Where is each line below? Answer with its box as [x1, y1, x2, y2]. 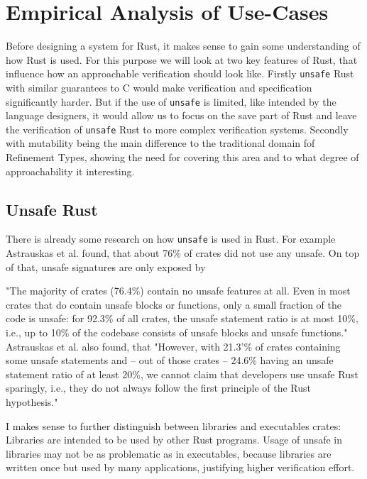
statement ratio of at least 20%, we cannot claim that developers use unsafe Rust [6, 366, 358, 381]
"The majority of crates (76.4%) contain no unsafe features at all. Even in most [6, 283, 351, 298]
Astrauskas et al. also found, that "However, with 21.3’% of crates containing [6, 338, 341, 353]
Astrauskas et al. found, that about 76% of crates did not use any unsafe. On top [6, 246, 360, 260]
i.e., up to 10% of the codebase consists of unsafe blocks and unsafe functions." [6, 325, 348, 340]
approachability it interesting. [6, 163, 135, 178]
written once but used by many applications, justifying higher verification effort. [6, 460, 355, 475]
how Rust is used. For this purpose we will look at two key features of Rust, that [6, 52, 358, 67]
